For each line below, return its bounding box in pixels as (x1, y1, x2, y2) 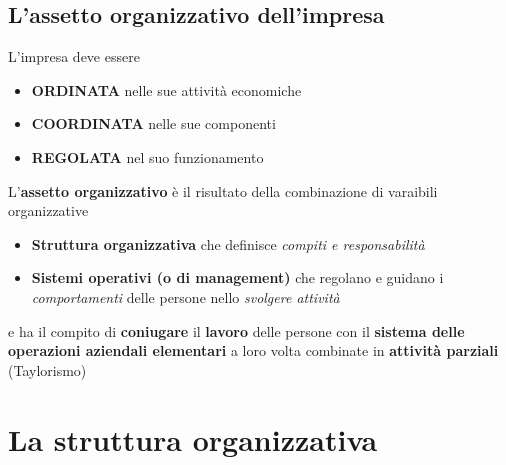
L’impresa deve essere (8, 46, 140, 67)
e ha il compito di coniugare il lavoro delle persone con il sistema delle (8, 320, 465, 341)
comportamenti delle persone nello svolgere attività (31, 286, 340, 307)
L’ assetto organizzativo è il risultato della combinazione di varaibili (8, 180, 438, 201)
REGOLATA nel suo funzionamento (31, 146, 264, 167)
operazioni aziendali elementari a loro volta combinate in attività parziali (8, 340, 499, 361)
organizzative (8, 200, 89, 221)
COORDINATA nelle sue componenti (31, 113, 276, 134)
